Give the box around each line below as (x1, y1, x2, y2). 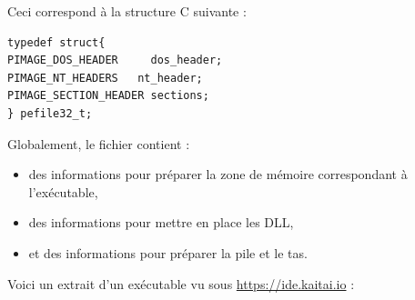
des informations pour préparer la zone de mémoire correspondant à (28, 165, 408, 184)
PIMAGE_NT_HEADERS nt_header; (7, 71, 203, 85)
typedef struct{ (7, 35, 106, 49)
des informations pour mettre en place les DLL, (28, 213, 294, 232)
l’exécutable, (28, 182, 98, 201)
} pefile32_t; (7, 106, 93, 120)
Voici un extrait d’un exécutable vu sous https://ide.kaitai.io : (7, 274, 355, 293)
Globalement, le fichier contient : (7, 134, 190, 153)
